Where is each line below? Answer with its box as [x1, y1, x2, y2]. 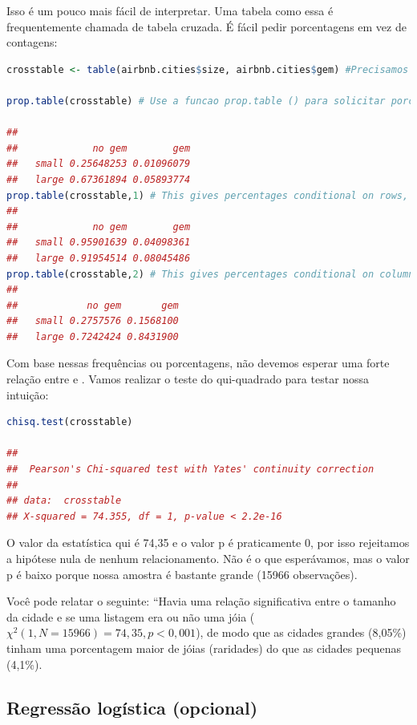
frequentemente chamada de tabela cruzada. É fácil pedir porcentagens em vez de [6, 18, 407, 34]
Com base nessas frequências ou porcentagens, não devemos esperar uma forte [6, 354, 390, 371]
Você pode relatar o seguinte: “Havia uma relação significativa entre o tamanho [6, 593, 396, 610]
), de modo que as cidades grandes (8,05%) [196, 624, 407, 641]
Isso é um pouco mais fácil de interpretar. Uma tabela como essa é [6, 2, 334, 18]
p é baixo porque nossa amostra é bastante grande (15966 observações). [6, 565, 358, 582]
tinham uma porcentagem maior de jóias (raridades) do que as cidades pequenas [6, 639, 402, 656]
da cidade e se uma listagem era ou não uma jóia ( [6, 608, 255, 625]
